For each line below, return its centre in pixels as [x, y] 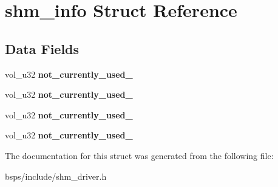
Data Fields [42, 48]
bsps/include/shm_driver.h [56, 176]
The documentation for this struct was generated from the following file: [139, 155]
